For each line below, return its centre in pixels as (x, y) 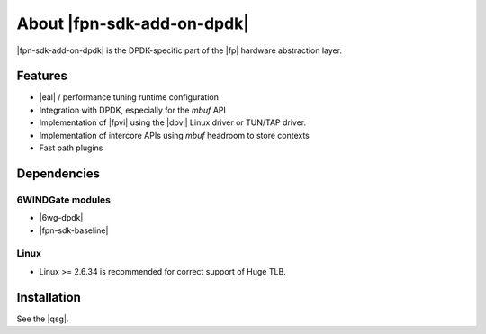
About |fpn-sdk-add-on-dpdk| (133, 23)
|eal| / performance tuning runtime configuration (129, 97)
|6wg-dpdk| (61, 218)
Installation (49, 297)
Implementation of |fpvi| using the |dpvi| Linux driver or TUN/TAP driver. (172, 122)
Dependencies (58, 173)
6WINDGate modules (64, 200)
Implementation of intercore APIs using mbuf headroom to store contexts (175, 135)
